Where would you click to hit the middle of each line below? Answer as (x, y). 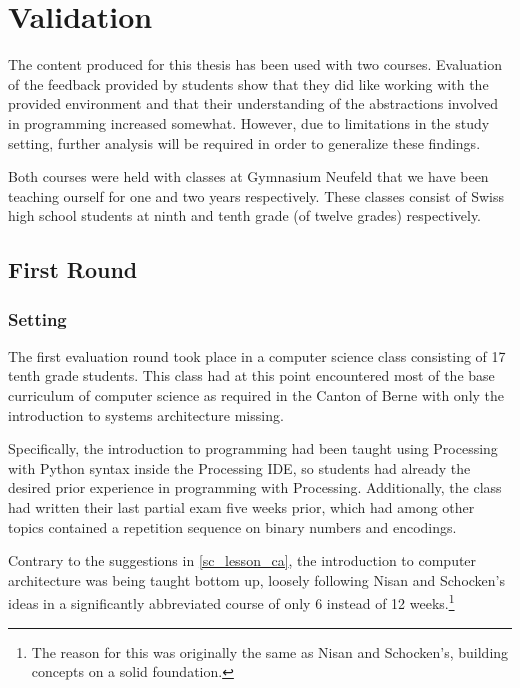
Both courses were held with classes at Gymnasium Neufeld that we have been (248, 176)
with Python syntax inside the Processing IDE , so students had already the (239, 467)
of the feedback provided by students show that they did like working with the (248, 83)
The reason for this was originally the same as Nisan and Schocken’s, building (270, 651)
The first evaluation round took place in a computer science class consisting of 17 (257, 355)
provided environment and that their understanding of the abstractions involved (253, 103)
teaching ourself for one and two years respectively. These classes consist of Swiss (256, 195)
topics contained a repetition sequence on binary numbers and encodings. (232, 526)
